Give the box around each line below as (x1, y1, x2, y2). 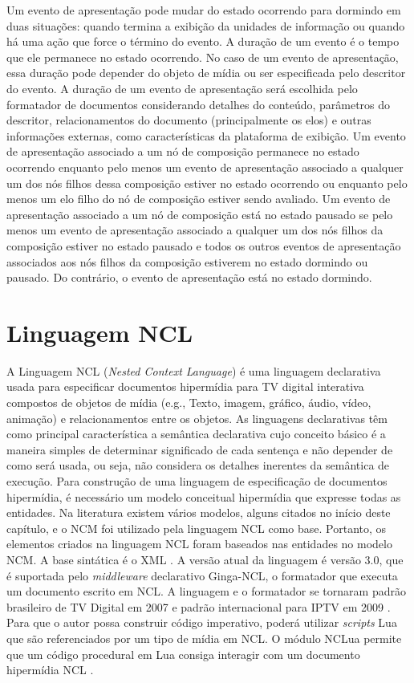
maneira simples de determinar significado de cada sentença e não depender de (6, 441, 393, 457)
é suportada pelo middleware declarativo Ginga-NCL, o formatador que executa (6, 567, 398, 583)
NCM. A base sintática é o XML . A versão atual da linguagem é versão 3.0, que (6, 551, 404, 567)
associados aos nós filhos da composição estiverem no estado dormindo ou (6, 253, 368, 270)
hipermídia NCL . (6, 661, 94, 678)
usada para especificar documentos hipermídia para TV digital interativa (6, 378, 364, 395)
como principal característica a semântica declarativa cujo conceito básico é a (6, 425, 386, 442)
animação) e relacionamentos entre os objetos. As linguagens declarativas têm (6, 409, 388, 426)
